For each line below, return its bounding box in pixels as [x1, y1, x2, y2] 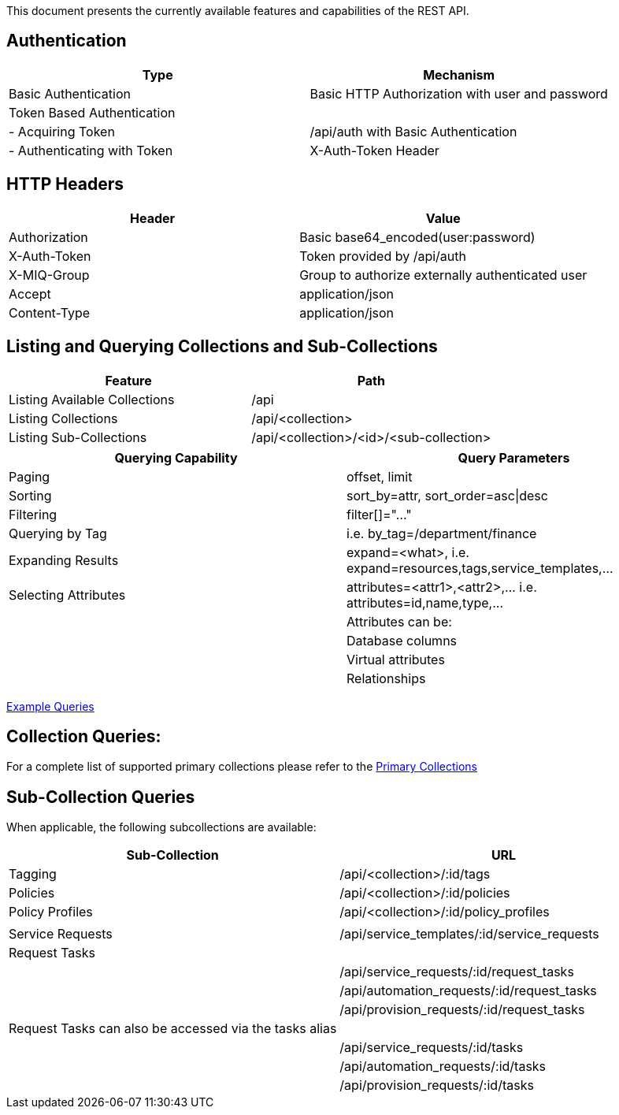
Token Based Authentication [9, 104, 176, 121]
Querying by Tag [9, 525, 107, 541]
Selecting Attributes [9, 586, 126, 603]
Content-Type [9, 304, 91, 321]
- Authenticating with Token [9, 142, 173, 158]
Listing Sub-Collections [9, 429, 147, 445]
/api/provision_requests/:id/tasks [339, 1077, 534, 1094]
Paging [9, 468, 50, 485]
